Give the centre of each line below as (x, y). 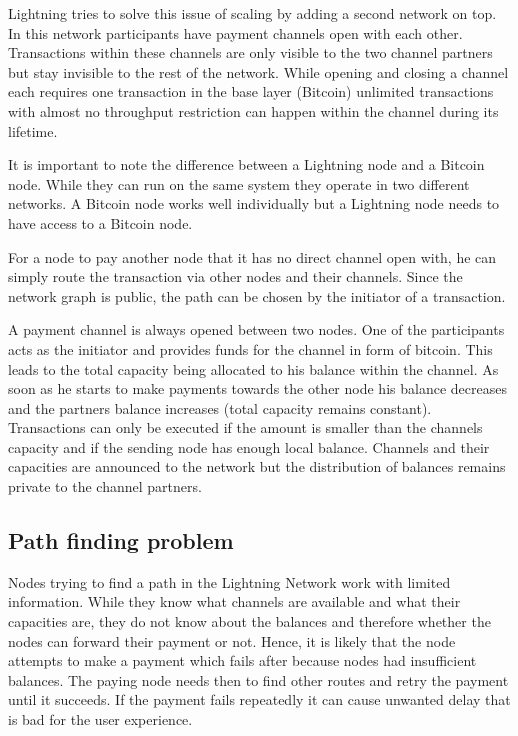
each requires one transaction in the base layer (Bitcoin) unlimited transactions (251, 91)
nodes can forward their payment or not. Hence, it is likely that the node (232, 640)
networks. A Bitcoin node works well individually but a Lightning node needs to (254, 203)
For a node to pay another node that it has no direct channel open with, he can (252, 256)
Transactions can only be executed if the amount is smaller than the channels (245, 427)
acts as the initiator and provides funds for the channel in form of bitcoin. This (250, 348)
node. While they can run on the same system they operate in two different (239, 183)
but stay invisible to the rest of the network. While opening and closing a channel (258, 71)
